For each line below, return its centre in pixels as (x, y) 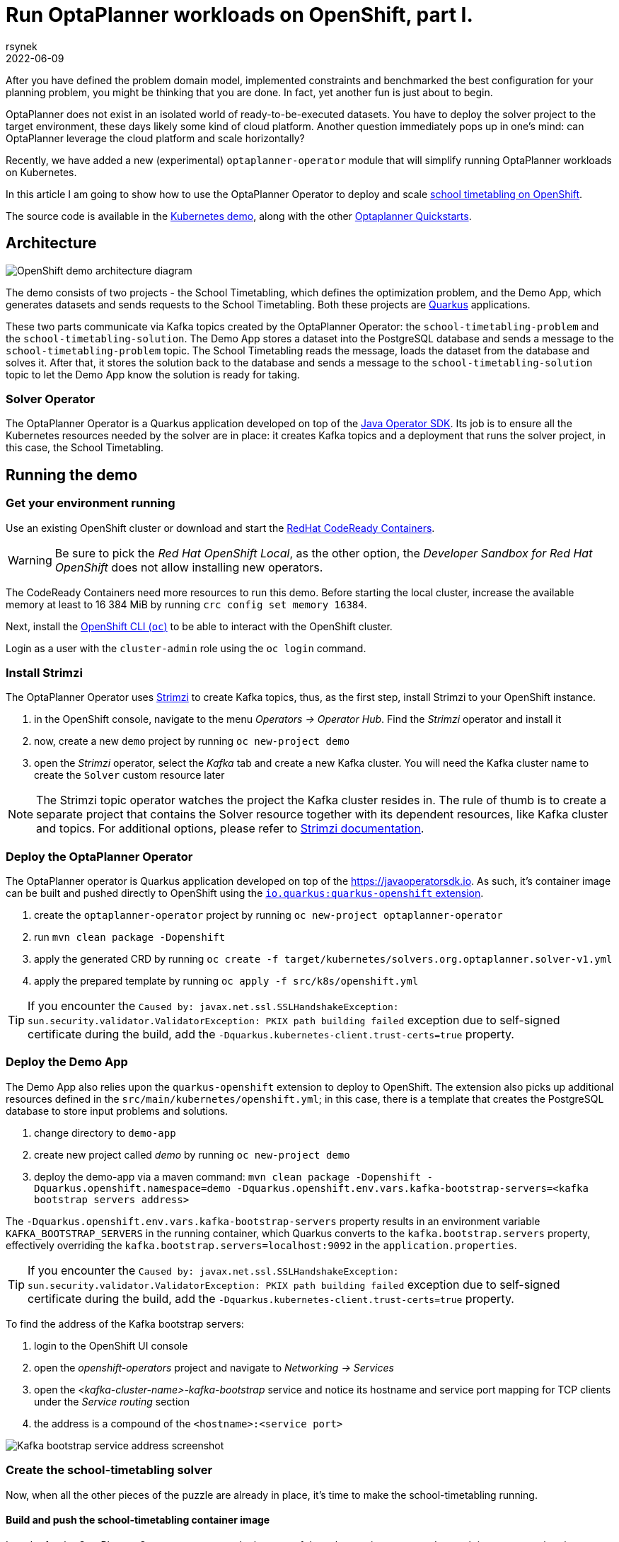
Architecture (51, 243)
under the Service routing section (112, 1401)
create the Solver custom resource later (129, 775)
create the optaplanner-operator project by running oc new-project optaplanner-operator (268, 915)
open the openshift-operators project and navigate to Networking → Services (214, 1367)
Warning (30, 560)
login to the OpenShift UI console (111, 1345)
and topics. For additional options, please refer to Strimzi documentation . (230, 829)
